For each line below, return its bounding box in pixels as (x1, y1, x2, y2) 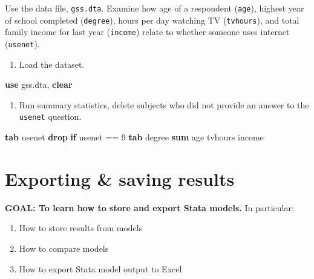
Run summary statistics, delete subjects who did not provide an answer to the (19, 98, 309, 111)
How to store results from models (19, 222, 143, 234)
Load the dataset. (19, 57, 85, 70)
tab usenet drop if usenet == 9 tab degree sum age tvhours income (5, 131, 264, 143)
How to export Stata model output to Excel (19, 262, 182, 275)
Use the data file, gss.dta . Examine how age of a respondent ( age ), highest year (5, 2, 304, 14)
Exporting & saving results (5, 166, 235, 191)
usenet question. (19, 110, 82, 123)
